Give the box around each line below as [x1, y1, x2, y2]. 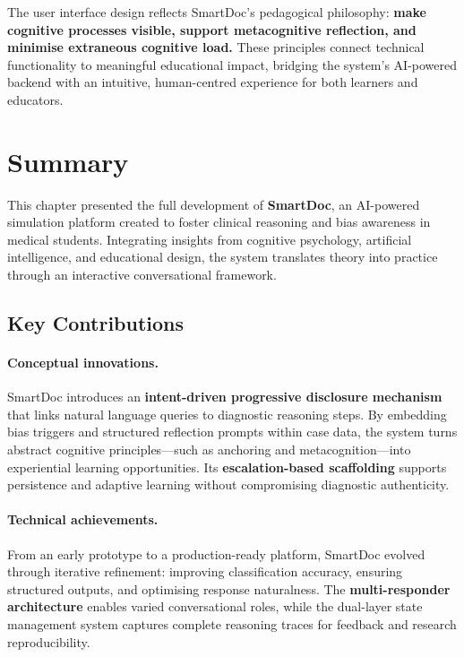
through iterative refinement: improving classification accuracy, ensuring [7, 562, 403, 581]
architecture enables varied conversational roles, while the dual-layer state [7, 597, 423, 616]
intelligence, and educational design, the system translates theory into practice [7, 247, 438, 266]
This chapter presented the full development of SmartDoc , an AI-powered [7, 195, 420, 213]
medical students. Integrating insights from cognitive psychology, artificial [7, 229, 412, 248]
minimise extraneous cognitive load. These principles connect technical [7, 38, 425, 56]
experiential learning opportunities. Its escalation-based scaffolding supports [7, 457, 447, 476]
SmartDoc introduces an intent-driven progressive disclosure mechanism [7, 387, 443, 406]
